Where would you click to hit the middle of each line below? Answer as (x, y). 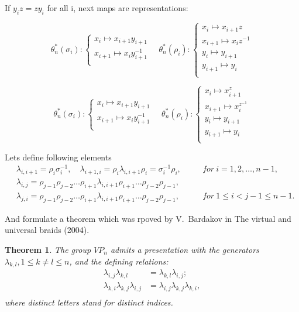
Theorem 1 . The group (48, 249)
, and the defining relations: (119, 261)
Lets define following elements (58, 157)
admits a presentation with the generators (185, 249)
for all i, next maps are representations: (118, 8)
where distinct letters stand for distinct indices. (89, 302)
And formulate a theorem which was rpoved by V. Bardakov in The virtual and (148, 218)
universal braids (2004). (47, 230)
